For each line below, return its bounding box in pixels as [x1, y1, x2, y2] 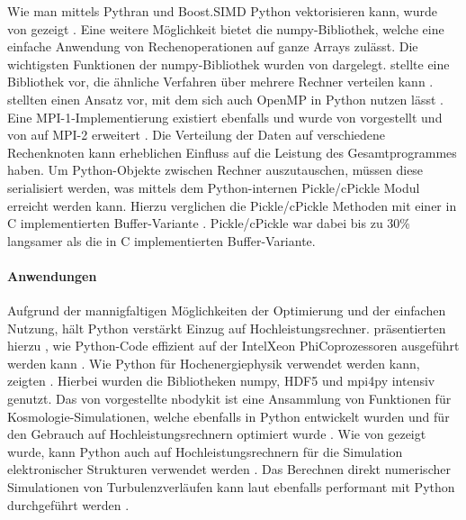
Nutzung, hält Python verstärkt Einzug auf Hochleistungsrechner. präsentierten [7, 318, 446, 337]
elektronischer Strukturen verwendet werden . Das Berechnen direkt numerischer [7, 460, 451, 479]
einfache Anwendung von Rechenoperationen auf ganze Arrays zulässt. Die [7, 37, 418, 56]
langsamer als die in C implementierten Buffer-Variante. [7, 231, 316, 250]
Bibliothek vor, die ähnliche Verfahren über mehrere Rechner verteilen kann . [7, 72, 434, 91]
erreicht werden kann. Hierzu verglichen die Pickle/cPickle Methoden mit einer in [7, 196, 457, 214]
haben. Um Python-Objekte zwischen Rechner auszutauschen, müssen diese [7, 160, 424, 179]
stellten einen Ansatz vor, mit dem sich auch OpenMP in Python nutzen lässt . [7, 89, 444, 108]
